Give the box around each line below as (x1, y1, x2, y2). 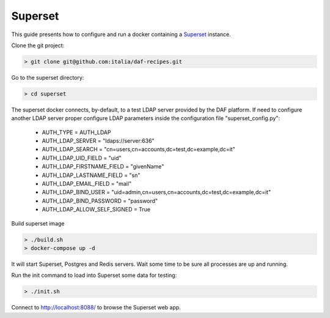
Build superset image (11, 219, 65, 227)
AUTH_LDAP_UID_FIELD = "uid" (42, 154, 122, 162)
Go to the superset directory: (11, 74, 84, 81)
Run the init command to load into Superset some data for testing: (11, 271, 177, 279)
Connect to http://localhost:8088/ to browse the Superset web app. (11, 304, 182, 311)
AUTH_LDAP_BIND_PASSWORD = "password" (42, 197, 158, 205)
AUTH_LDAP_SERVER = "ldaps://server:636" (42, 137, 155, 145)
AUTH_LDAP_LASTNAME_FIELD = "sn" (42, 172, 141, 179)
